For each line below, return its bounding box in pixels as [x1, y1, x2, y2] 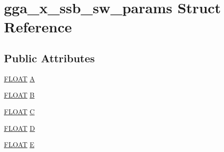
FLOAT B [4, 90, 35, 100]
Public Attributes [4, 50, 95, 65]
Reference [4, 17, 72, 37]
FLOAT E [4, 139, 35, 150]
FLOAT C [4, 106, 35, 116]
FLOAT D [4, 123, 35, 133]
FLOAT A [4, 73, 35, 83]
